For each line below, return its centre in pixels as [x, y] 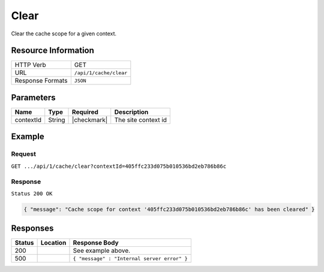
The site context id [141, 120]
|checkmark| [90, 120]
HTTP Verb [30, 65]
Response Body [96, 243]
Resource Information [52, 51]
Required [85, 112]
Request [23, 154]
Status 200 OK [32, 194]
